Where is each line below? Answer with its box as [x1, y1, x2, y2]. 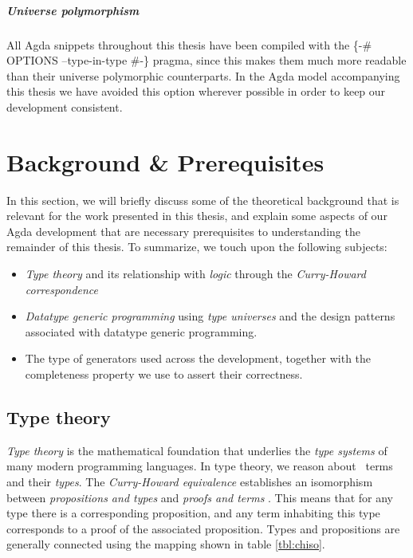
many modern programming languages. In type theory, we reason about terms [6, 458, 393, 474]
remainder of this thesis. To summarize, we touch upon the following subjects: [6, 238, 387, 255]
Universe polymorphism [6, 2, 140, 18]
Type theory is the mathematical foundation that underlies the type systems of [6, 442, 387, 458]
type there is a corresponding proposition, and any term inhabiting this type [6, 505, 380, 521]
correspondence [25, 281, 99, 297]
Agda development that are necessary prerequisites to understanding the [6, 222, 360, 239]
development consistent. [6, 98, 123, 115]
